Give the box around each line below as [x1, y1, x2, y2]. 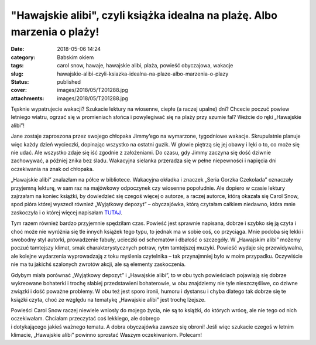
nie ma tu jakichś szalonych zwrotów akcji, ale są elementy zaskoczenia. [11, 261, 186, 268]
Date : [11, 46, 25, 53]
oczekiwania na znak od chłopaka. [11, 165, 94, 172]
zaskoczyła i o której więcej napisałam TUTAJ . [11, 209, 122, 216]
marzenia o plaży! [11, 25, 99, 38]
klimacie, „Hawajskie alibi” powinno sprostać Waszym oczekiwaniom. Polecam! [11, 332, 202, 339]
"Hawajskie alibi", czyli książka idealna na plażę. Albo [11, 9, 278, 22]
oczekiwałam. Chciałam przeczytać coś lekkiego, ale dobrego [11, 315, 160, 322]
